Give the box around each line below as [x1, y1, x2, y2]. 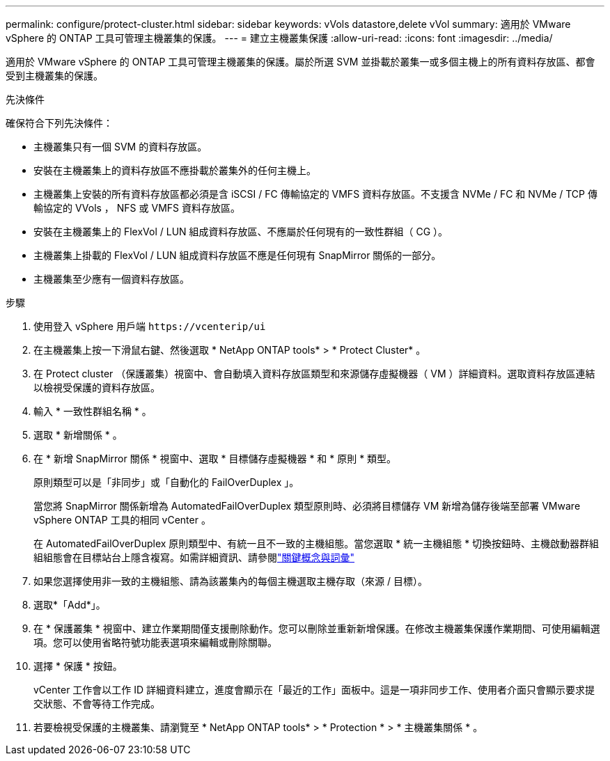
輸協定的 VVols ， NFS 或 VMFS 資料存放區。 [33, 202, 240, 214]
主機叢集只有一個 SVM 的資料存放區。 [33, 141, 208, 152]
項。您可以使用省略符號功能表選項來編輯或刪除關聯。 [33, 636, 277, 648]
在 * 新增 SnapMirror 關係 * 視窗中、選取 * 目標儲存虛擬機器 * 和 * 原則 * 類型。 [33, 453, 397, 464]
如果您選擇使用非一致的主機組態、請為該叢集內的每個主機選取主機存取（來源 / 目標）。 [33, 575, 428, 587]
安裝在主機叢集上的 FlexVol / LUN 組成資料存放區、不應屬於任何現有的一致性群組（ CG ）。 [33, 226, 448, 237]
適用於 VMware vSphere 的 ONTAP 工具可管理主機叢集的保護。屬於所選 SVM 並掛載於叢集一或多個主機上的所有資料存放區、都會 [6, 56, 595, 68]
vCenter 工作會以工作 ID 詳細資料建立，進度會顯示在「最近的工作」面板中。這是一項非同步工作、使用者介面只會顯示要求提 [33, 684, 595, 696]
